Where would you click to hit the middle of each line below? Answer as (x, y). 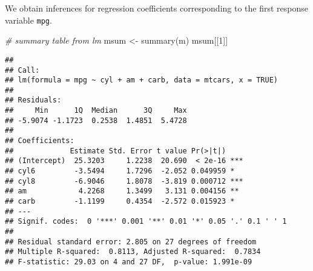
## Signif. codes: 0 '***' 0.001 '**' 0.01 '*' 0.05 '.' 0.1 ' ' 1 (146, 222)
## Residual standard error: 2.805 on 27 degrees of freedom (131, 242)
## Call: (22, 70)
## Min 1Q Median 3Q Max (96, 111)
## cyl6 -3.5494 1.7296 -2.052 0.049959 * (120, 171)
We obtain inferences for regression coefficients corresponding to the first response (157, 8)
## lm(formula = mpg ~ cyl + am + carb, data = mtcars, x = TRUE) (142, 80)
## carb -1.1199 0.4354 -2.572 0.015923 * (120, 202)
